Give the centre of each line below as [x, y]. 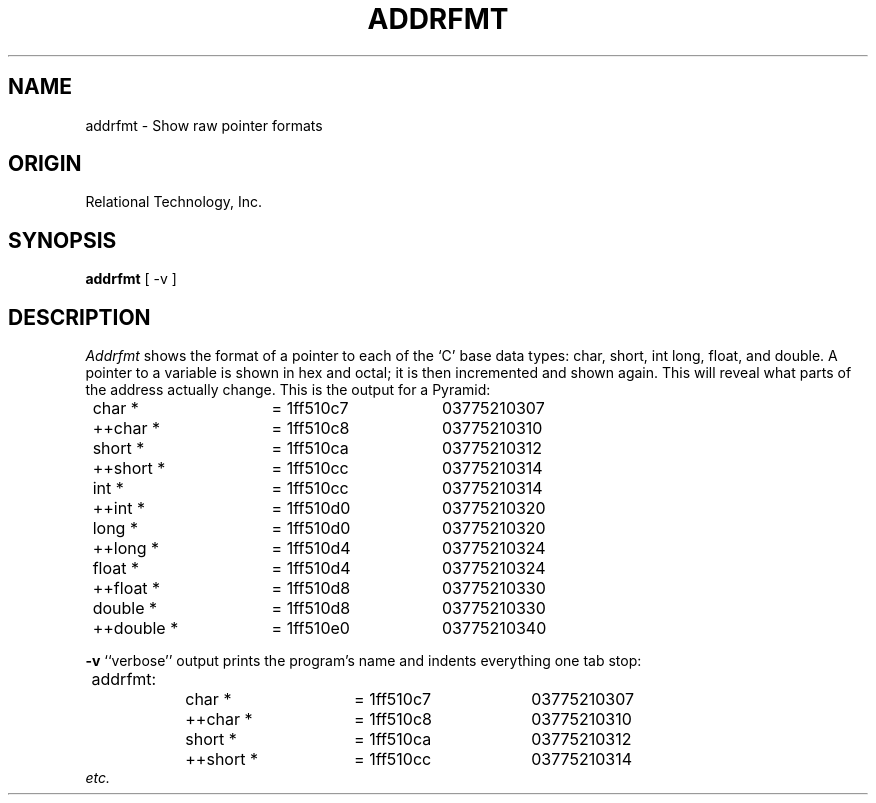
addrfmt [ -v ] [131, 279]
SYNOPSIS [62, 240]
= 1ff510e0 [310, 628]
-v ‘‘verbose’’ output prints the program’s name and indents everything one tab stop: [363, 661]
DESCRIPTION [79, 317]
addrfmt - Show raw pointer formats [204, 125]
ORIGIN [45, 164]
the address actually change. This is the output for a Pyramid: [288, 390]
